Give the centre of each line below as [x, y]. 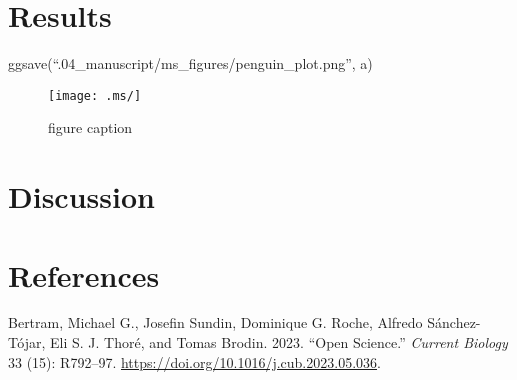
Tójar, [27, 342]
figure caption [90, 127]
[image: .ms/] [95, 95]
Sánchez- [454, 322]
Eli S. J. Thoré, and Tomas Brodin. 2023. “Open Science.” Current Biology [279, 342]
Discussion [81, 196]
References [84, 274]
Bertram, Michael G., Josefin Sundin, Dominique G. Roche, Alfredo [215, 322]
